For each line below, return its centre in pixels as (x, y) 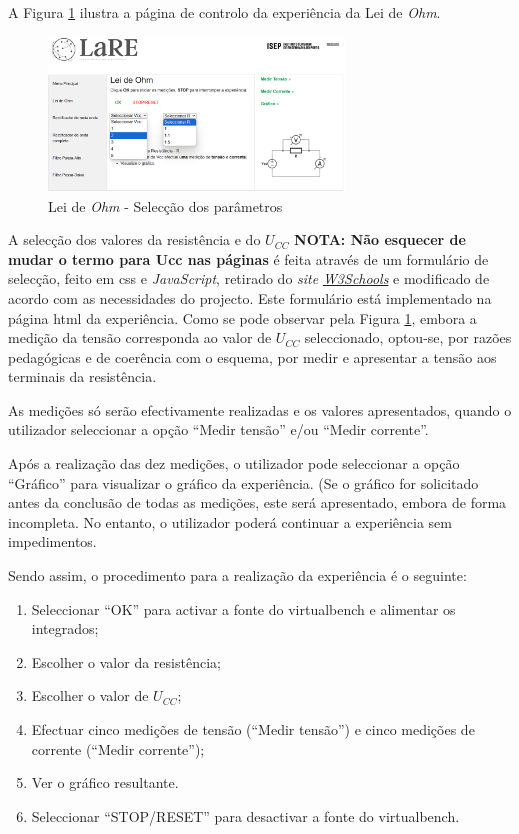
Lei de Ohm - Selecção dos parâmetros (165, 205)
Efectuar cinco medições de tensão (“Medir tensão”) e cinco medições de (253, 729)
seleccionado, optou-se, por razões (408, 337)
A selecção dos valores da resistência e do (134, 239)
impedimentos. (52, 541)
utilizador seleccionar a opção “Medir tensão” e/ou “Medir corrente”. (218, 429)
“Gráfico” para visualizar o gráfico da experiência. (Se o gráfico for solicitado (243, 482)
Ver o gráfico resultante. (105, 782)
